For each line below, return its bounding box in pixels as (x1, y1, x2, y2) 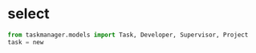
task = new (7, 38, 44, 46)
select (7, 5, 50, 23)
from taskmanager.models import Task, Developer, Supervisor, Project (7, 31, 249, 39)
